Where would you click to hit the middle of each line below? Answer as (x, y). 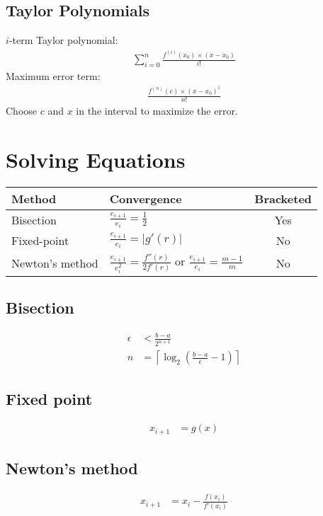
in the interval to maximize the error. (157, 111)
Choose (22, 111)
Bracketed (283, 198)
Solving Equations (96, 159)
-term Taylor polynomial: (63, 40)
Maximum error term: (53, 75)
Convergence (146, 198)
